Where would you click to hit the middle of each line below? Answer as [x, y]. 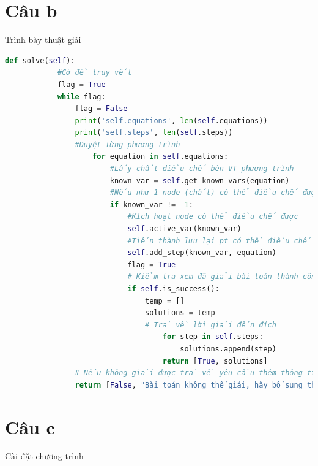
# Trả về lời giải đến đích [211, 325]
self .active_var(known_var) [184, 229]
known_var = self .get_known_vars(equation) [200, 181]
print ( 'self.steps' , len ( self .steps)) [154, 133]
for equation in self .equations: [161, 157]
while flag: [81, 97]
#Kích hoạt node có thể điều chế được [213, 217]
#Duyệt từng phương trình [128, 144]
